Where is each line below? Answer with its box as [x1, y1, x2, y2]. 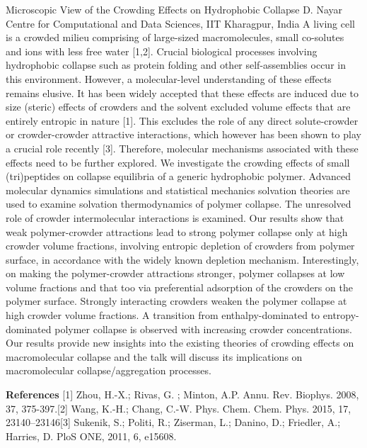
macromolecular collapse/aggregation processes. [6, 363, 211, 378]
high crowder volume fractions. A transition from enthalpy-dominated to [6, 308, 320, 323]
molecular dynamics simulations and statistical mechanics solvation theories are [6, 182, 350, 197]
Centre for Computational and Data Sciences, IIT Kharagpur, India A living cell [6, 16, 355, 30]
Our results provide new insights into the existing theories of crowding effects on [6, 335, 354, 350]
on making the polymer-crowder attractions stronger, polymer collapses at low [6, 266, 345, 281]
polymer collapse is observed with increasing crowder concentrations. [54, 321, 352, 336]
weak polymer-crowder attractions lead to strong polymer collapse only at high [6, 224, 348, 239]
